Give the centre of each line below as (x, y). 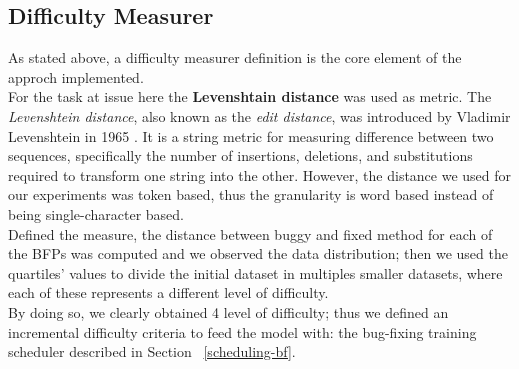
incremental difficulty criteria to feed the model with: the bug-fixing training (242, 331)
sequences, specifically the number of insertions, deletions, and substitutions (240, 155)
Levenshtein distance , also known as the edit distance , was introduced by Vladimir (259, 115)
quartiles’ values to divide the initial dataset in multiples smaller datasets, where (255, 272)
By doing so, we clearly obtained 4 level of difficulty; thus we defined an (228, 311)
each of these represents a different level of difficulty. (168, 292)
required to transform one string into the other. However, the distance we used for (260, 174)
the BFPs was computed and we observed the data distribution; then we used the (258, 253)
